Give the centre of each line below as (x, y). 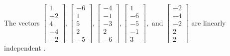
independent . (25, 48)
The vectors (22, 22)
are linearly (209, 22)
